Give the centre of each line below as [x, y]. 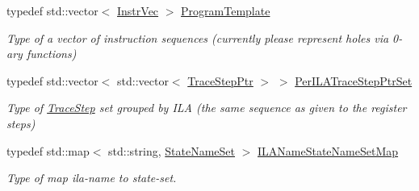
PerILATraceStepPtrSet [354, 80]
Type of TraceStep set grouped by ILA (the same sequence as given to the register [207, 108]
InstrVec [138, 10]
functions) [51, 54]
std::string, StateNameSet [172, 150]
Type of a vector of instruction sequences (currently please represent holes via [198, 37]
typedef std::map [48, 150]
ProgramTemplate [226, 10]
